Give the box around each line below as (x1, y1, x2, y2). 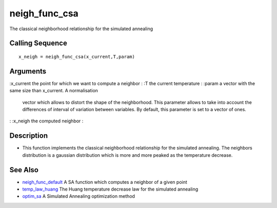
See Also (9, 165, 38, 174)
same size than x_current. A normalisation (9, 88, 98, 94)
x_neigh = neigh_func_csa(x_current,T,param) (18, 54, 135, 59)
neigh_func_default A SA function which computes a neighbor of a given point (22, 179, 187, 185)
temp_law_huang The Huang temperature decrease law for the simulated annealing (22, 186, 199, 192)
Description (9, 131, 48, 140)
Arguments (9, 67, 47, 75)
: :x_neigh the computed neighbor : (9, 118, 84, 124)
